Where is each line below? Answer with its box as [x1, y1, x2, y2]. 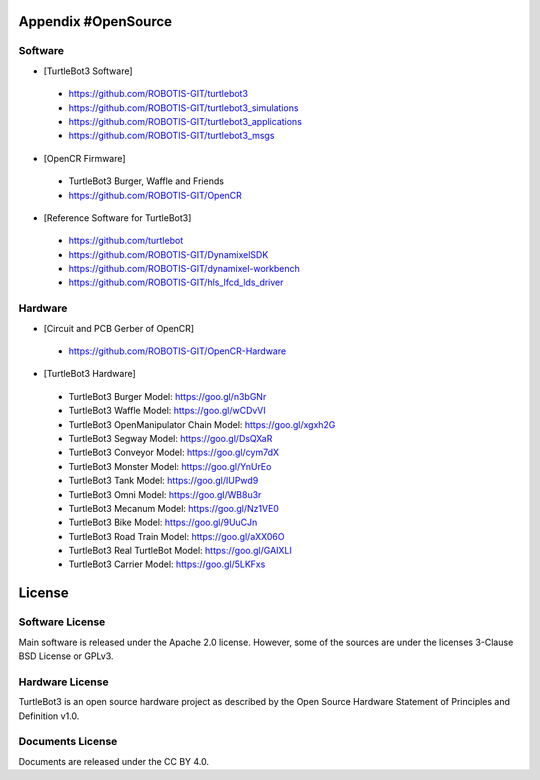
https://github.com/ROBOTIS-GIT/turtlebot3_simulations [68, 101, 299, 114]
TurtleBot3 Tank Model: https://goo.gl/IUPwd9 [68, 475, 259, 487]
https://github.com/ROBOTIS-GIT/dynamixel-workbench [68, 263, 300, 275]
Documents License [18, 735, 118, 749]
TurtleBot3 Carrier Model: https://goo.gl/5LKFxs [68, 558, 266, 570]
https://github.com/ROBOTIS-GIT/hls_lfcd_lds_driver [68, 276, 284, 289]
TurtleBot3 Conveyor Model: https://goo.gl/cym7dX [68, 446, 280, 459]
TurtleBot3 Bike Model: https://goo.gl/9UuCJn [68, 516, 258, 529]
